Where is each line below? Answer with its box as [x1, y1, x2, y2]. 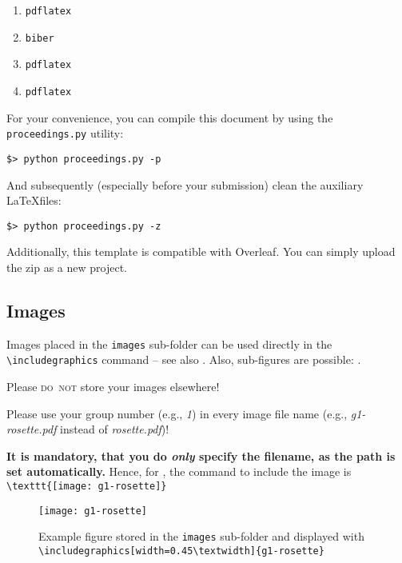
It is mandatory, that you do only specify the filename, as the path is [6, 447, 396, 464]
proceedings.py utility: [6, 125, 124, 142]
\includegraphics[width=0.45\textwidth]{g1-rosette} [38, 545, 324, 557]
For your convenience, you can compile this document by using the [6, 109, 333, 126]
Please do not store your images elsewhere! [6, 378, 220, 395]
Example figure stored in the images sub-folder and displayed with [38, 528, 364, 545]
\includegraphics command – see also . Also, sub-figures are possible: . [6, 351, 361, 368]
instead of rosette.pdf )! [60, 421, 169, 437]
